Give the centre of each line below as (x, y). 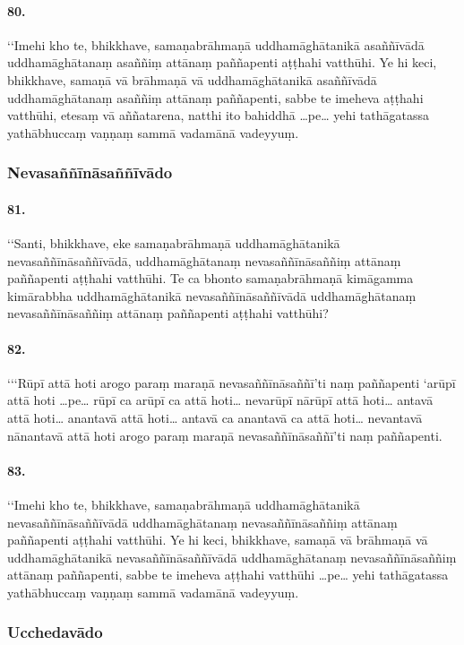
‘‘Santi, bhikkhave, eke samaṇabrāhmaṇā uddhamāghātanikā (174, 243)
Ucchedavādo (55, 632)
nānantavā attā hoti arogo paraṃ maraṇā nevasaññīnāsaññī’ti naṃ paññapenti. (225, 435)
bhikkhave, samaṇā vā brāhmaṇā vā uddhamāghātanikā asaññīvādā (192, 79)
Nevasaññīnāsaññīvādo (90, 172)
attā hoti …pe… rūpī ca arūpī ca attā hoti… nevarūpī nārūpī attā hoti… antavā (220, 400)
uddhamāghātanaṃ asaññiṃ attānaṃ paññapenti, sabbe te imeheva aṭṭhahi (215, 97)
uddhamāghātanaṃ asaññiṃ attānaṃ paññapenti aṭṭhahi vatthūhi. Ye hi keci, (222, 62)
